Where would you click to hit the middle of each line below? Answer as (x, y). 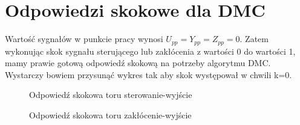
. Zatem (254, 39)
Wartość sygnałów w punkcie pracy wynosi (84, 39)
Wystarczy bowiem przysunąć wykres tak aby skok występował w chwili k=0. (148, 74)
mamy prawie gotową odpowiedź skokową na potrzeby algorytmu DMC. (138, 63)
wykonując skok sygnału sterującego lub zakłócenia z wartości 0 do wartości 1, (150, 51)
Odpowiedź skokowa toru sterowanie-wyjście (111, 95)
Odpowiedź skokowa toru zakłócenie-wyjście (110, 114)
